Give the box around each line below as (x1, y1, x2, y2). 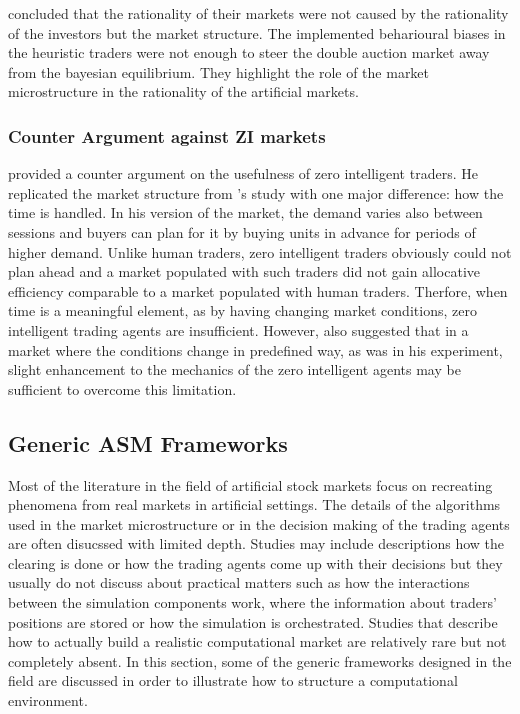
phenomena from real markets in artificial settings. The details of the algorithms (8, 494, 501, 515)
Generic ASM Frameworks (8, 427, 288, 458)
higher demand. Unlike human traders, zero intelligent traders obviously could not (8, 241, 512, 262)
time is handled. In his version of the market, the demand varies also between (8, 202, 483, 223)
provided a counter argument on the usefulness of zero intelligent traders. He (8, 163, 478, 184)
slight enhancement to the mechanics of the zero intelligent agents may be (8, 359, 461, 380)
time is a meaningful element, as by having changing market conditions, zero (8, 300, 477, 321)
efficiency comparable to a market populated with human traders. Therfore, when (8, 280, 508, 301)
